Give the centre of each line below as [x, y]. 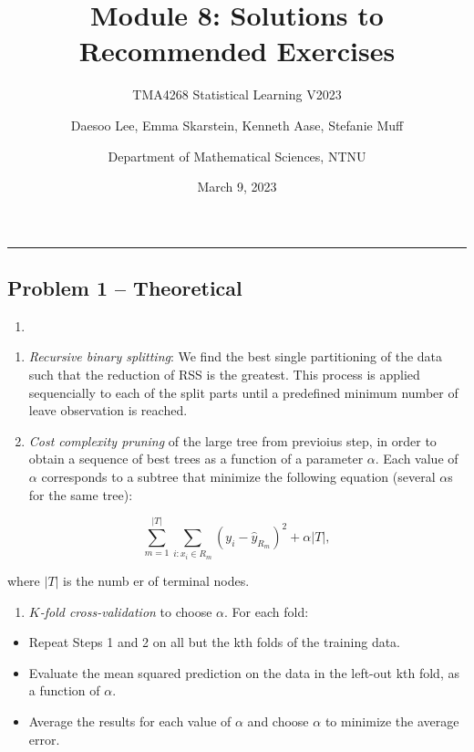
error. [44, 739]
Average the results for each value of [130, 721]
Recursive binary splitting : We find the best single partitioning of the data [236, 356]
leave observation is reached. [108, 410]
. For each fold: [267, 611]
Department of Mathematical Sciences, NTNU [237, 156]
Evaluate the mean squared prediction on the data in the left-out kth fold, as [244, 672]
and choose [278, 721]
